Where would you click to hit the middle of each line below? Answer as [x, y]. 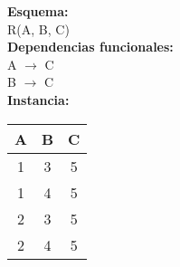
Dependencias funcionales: [90, 47]
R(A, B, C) [38, 29]
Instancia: [38, 99]
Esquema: [38, 11]
